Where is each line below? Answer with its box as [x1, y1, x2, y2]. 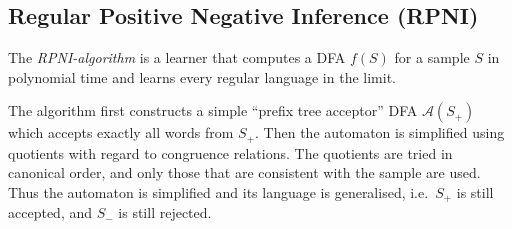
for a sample [394, 47, 470, 68]
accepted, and [8, 202, 92, 223]
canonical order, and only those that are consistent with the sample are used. [8, 162, 481, 183]
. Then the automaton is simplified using [255, 122, 505, 143]
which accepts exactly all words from [8, 122, 234, 143]
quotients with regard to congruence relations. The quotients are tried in [8, 142, 453, 163]
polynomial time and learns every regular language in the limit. [8, 66, 396, 87]
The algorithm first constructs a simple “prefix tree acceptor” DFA [8, 100, 418, 121]
